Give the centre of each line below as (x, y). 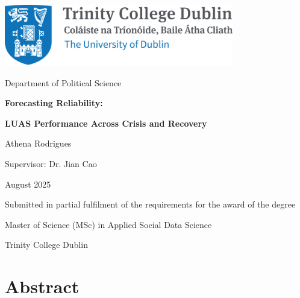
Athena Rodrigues (38, 143)
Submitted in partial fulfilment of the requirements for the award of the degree (150, 204)
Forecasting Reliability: (54, 103)
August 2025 (28, 184)
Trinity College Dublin (46, 245)
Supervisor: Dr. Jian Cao (51, 163)
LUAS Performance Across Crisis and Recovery (106, 123)
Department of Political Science (63, 82)
